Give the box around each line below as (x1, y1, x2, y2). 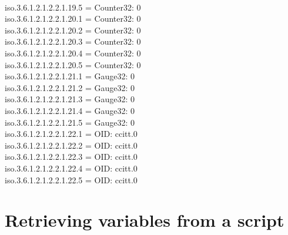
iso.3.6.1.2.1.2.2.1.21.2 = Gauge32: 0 (5, 81, 135, 93)
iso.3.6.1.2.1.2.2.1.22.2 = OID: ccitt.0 (5, 139, 138, 151)
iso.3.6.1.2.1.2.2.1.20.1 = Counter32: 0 (5, 12, 141, 25)
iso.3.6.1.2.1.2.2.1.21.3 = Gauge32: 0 (5, 93, 135, 105)
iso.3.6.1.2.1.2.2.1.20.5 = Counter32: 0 (5, 58, 141, 70)
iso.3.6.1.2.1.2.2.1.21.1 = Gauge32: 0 (5, 70, 135, 82)
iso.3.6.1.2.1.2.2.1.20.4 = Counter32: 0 (5, 46, 141, 59)
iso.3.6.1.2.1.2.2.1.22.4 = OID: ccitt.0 (5, 162, 138, 174)
